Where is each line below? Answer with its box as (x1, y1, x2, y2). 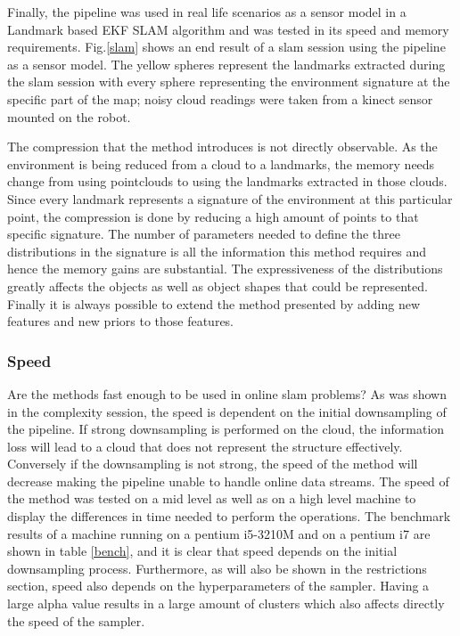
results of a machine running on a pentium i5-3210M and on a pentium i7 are (7, 524, 431, 542)
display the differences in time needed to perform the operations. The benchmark (7, 507, 451, 526)
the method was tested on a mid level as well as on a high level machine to (7, 489, 416, 508)
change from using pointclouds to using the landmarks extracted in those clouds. (7, 172, 448, 191)
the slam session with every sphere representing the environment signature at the (7, 72, 450, 91)
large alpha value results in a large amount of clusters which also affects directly (7, 594, 445, 613)
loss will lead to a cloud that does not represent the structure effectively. (7, 436, 403, 455)
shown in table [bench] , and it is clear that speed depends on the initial (7, 542, 398, 560)
